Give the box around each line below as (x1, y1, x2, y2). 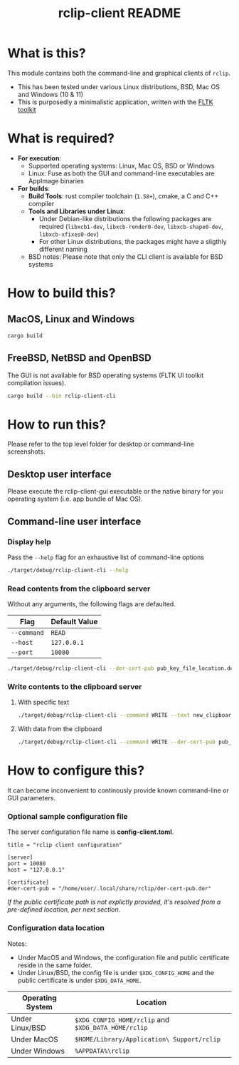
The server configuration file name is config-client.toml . (7, 827, 174, 836)
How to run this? (7, 416, 107, 432)
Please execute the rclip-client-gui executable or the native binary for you (7, 487, 223, 496)
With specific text (17, 698, 70, 707)
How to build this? (7, 285, 116, 301)
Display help (7, 536, 51, 546)
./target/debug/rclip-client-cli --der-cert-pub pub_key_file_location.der (7, 665, 237, 672)
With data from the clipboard (17, 725, 102, 733)
